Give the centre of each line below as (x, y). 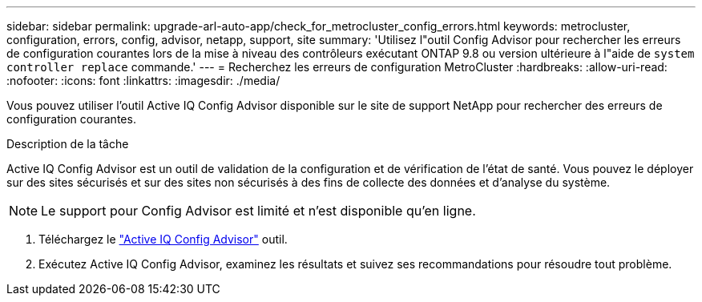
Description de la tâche (68, 144)
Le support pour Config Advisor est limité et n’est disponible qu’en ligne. (258, 211)
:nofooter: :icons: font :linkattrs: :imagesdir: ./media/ (143, 81)
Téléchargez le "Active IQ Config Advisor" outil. (163, 239)
